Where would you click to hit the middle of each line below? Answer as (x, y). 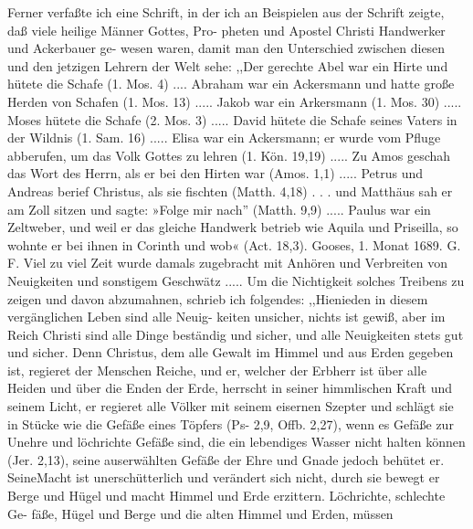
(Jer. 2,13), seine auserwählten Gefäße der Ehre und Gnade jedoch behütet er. (226, 459)
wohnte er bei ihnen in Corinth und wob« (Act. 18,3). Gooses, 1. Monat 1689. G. (234, 244)
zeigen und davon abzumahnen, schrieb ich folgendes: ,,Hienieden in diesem (218, 298)
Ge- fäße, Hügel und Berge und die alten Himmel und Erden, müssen (200, 513)
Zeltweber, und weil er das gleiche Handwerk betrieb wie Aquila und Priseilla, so (233, 227)
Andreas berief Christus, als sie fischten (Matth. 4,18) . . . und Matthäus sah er (230, 190)
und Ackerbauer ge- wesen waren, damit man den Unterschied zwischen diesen (226, 48)
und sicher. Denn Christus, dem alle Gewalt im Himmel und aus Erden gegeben (231, 352)
